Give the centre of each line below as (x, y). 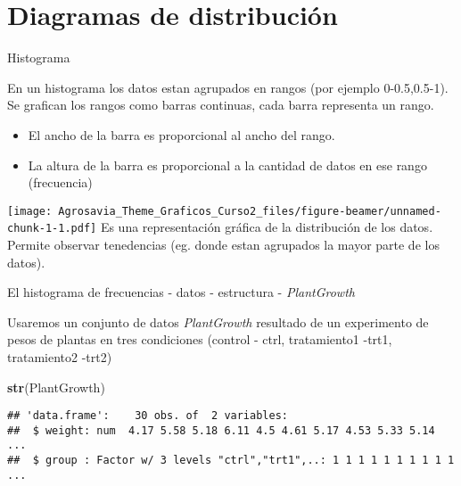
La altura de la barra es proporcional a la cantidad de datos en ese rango (227, 165)
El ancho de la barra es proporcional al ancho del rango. (181, 134)
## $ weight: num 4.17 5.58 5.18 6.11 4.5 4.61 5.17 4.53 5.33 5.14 (221, 430)
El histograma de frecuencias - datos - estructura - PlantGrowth (181, 292)
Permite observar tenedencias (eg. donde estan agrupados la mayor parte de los (223, 244)
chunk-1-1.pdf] (52, 229)
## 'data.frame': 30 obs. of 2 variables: (148, 416)
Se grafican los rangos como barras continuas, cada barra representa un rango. (221, 105)
